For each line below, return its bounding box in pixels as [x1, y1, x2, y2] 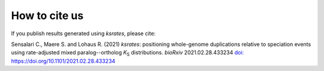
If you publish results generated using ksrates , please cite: [11, 30, 156, 37]
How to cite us [11, 9, 84, 22]
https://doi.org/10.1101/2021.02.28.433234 [11, 57, 116, 64]
